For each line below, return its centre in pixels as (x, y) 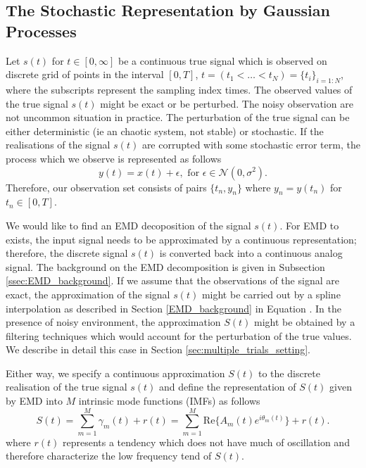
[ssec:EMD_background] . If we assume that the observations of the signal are (172, 280)
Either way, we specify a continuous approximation (115, 373)
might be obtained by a (305, 322)
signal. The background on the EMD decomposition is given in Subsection (165, 266)
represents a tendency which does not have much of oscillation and (206, 442)
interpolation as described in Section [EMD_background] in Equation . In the (173, 308)
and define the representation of (227, 387)
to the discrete (289, 373)
